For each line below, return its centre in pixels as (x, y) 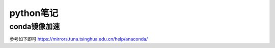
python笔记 (34, 13)
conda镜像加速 (35, 26)
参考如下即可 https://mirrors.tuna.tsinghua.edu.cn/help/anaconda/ (79, 39)
